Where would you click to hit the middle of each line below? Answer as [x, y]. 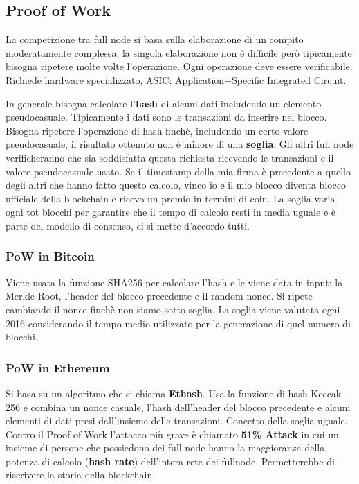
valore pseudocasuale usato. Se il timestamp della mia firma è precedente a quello [178, 171]
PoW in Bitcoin [50, 256]
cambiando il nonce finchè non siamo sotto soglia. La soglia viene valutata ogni [173, 309]
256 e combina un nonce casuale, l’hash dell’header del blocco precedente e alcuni [178, 407]
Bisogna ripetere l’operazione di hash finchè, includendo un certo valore [157, 130]
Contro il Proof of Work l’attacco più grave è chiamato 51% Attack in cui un [172, 434]
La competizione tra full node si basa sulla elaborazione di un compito [155, 39]
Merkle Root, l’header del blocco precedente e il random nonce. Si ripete [159, 296]
